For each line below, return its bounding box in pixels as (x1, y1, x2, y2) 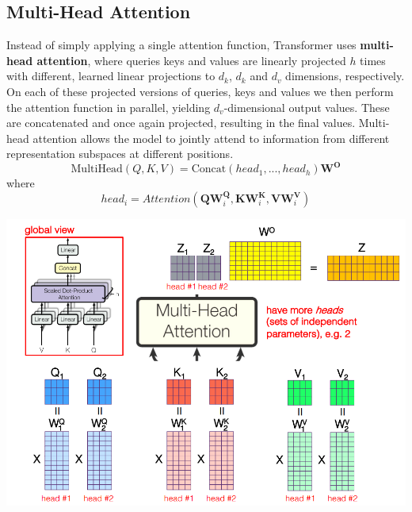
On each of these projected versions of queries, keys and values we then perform (6, 83, 394, 99)
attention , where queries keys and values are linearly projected (36, 52, 346, 68)
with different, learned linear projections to (6, 67, 216, 84)
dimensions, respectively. (285, 67, 405, 84)
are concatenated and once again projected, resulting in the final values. (6, 114, 356, 131)
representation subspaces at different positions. (6, 145, 234, 162)
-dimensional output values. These (223, 98, 390, 115)
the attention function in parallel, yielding (6, 98, 211, 115)
